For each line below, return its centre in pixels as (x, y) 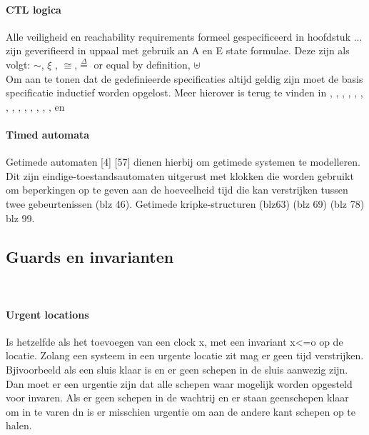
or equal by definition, (142, 64)
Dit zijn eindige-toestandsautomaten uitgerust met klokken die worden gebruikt (180, 175)
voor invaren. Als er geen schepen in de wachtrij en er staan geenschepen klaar (177, 397)
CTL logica (34, 9)
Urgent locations (47, 314)
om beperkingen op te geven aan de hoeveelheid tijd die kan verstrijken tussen (177, 190)
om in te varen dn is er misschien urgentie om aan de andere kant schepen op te (181, 411)
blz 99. (20, 217)
